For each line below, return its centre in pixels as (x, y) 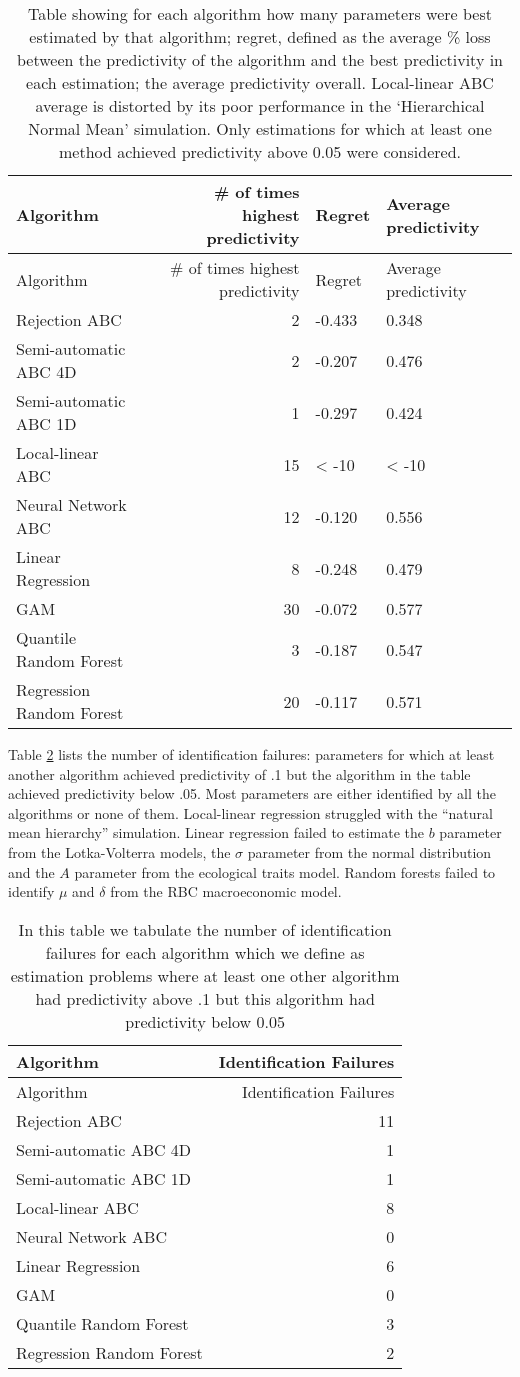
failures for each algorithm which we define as (205, 952)
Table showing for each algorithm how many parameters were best (259, 13)
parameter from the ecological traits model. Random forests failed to (285, 871)
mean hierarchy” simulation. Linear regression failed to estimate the (216, 832)
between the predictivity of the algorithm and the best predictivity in (260, 59)
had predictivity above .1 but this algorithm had (205, 998)
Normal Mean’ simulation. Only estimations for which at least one (260, 128)
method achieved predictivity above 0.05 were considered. (260, 151)
